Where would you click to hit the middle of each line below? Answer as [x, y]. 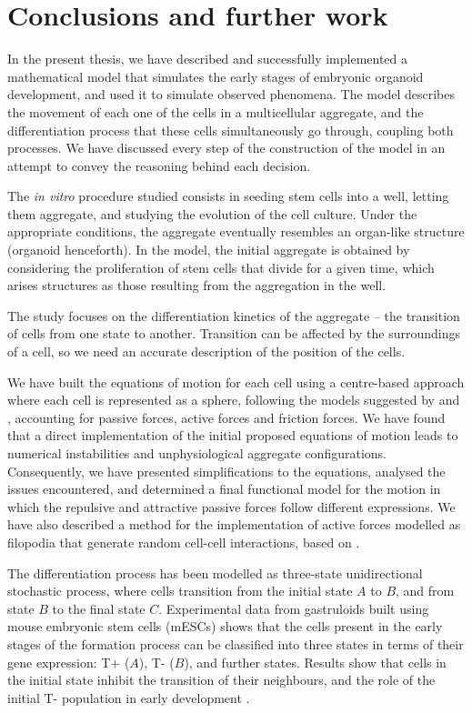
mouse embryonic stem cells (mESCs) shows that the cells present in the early [225, 626]
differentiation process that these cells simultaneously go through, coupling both [231, 130]
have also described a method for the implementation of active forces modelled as [234, 524]
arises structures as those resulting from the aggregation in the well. [197, 285]
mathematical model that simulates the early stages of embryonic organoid [216, 76]
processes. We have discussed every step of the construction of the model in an [226, 148]
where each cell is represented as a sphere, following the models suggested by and [234, 400]
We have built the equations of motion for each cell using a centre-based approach [236, 382]
